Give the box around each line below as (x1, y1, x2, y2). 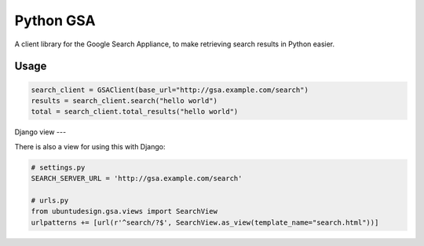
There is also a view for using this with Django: (14, 141, 166, 151)
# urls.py (31, 196, 69, 204)
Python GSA (14, 12, 96, 29)
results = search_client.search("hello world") (31, 96, 217, 105)
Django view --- (14, 127, 67, 137)
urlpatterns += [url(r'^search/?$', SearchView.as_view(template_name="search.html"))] (31, 218, 379, 227)
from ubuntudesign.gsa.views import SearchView (31, 207, 217, 216)
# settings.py (31, 163, 86, 172)
